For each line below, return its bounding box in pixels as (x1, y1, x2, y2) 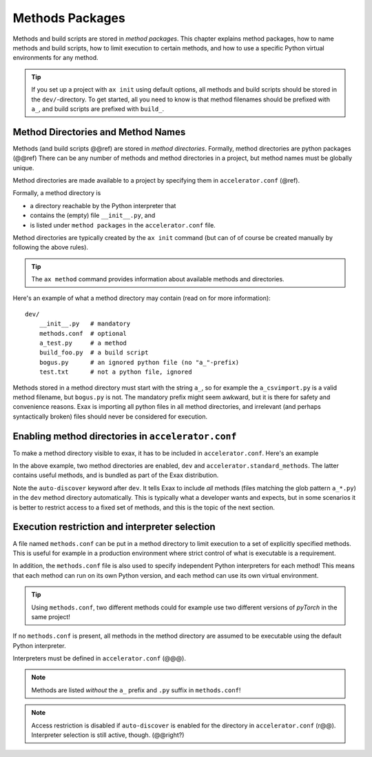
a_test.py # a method (39, 339, 127, 347)
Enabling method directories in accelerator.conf (12, 430, 237, 442)
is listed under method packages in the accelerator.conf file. (30, 221, 216, 229)
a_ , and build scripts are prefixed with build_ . (31, 104, 165, 113)
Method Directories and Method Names (12, 126, 186, 138)
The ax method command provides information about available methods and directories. (31, 275, 285, 283)
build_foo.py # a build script (39, 349, 149, 356)
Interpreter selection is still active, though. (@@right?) (31, 731, 185, 739)
